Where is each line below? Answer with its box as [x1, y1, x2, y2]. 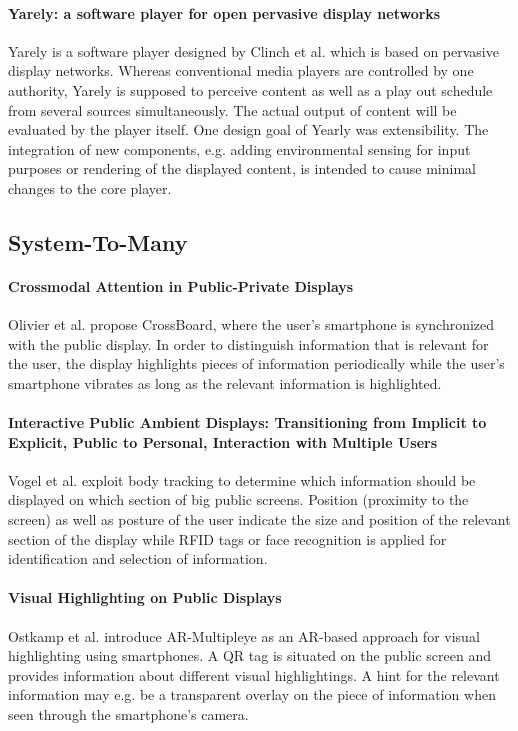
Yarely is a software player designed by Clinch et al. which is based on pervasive [8, 40, 499, 61]
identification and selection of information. [8, 548, 268, 569]
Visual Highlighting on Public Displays [8, 587, 282, 608]
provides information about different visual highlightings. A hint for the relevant [8, 664, 500, 685]
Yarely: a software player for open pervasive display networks [8, 2, 441, 23]
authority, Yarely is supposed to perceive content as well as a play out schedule [8, 79, 493, 100]
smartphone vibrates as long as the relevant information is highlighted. [8, 372, 442, 393]
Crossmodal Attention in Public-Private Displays [8, 275, 354, 296]
